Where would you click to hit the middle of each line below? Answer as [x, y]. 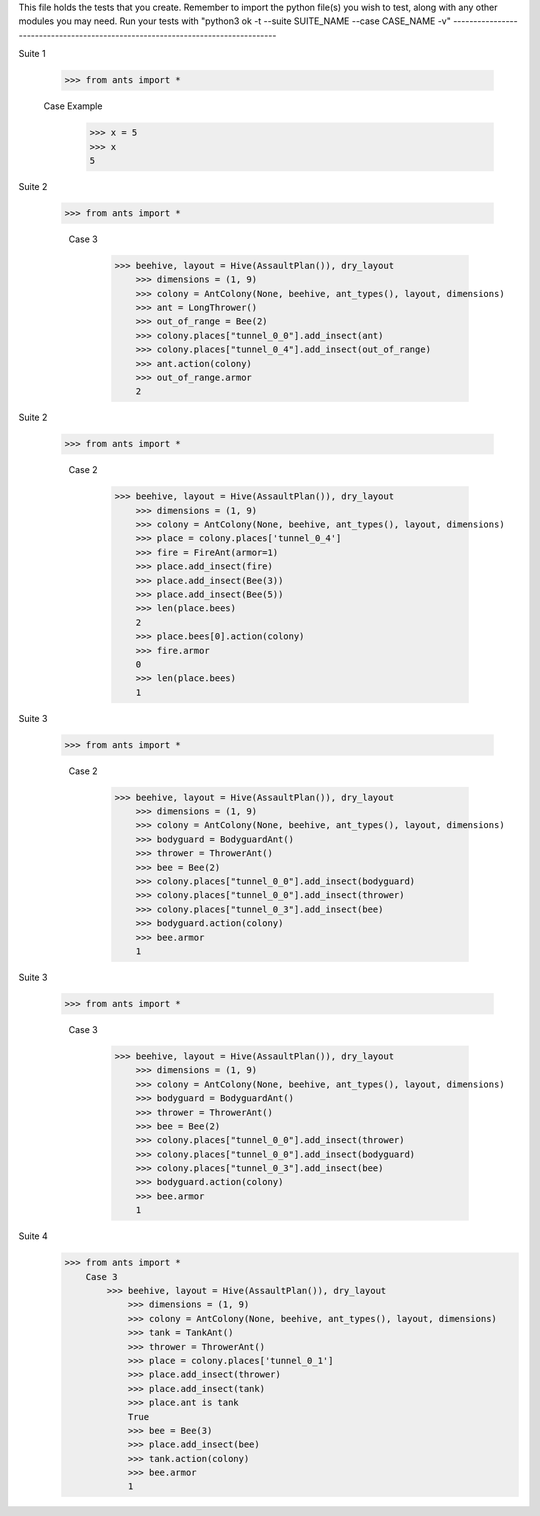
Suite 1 [32, 54]
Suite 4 [33, 1236]
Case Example [73, 106]
